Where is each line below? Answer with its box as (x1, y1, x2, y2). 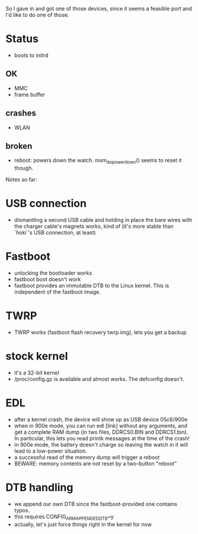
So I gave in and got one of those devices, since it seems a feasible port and (5, 5, 192, 12)
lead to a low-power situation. (14, 447, 87, 454)
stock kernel (5, 349, 68, 363)
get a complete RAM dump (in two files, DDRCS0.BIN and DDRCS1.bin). (14, 428, 189, 436)
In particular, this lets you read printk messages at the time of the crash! (14, 434, 190, 441)
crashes (5, 108, 36, 118)
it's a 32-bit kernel (14, 369, 60, 376)
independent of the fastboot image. (14, 288, 101, 295)
